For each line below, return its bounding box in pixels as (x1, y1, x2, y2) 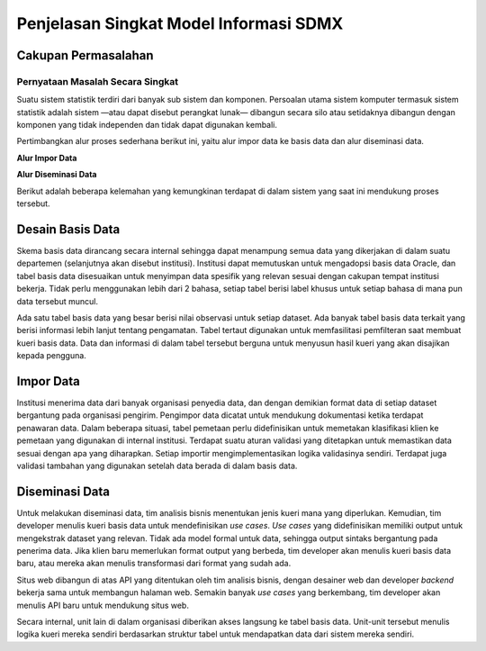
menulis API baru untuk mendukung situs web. (16, 600, 189, 610)
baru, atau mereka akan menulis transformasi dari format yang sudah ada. (16, 558, 292, 569)
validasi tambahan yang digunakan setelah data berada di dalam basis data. (16, 460, 298, 471)
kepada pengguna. (16, 350, 87, 361)
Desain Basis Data (16, 222, 121, 237)
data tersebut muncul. (16, 295, 99, 306)
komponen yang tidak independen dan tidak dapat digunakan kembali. (16, 120, 278, 131)
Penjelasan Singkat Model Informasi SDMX (16, 14, 344, 33)
